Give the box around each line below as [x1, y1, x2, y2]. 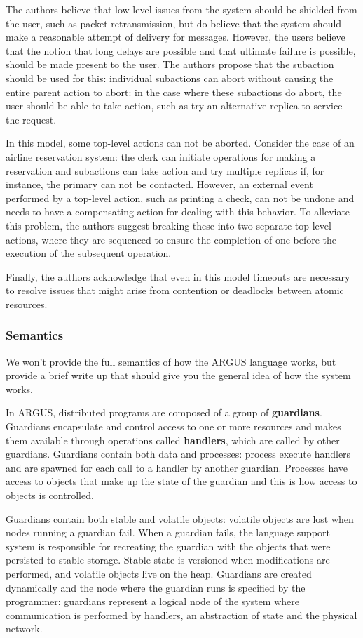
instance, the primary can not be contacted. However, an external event [6, 177, 313, 192]
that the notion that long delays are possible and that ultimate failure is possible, [6, 43, 356, 58]
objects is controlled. [6, 488, 94, 503]
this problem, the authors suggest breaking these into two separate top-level [6, 218, 331, 232]
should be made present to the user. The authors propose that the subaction [6, 57, 334, 72]
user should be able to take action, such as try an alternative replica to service [6, 98, 343, 113]
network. [6, 621, 43, 636]
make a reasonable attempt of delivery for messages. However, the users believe [6, 29, 345, 44]
